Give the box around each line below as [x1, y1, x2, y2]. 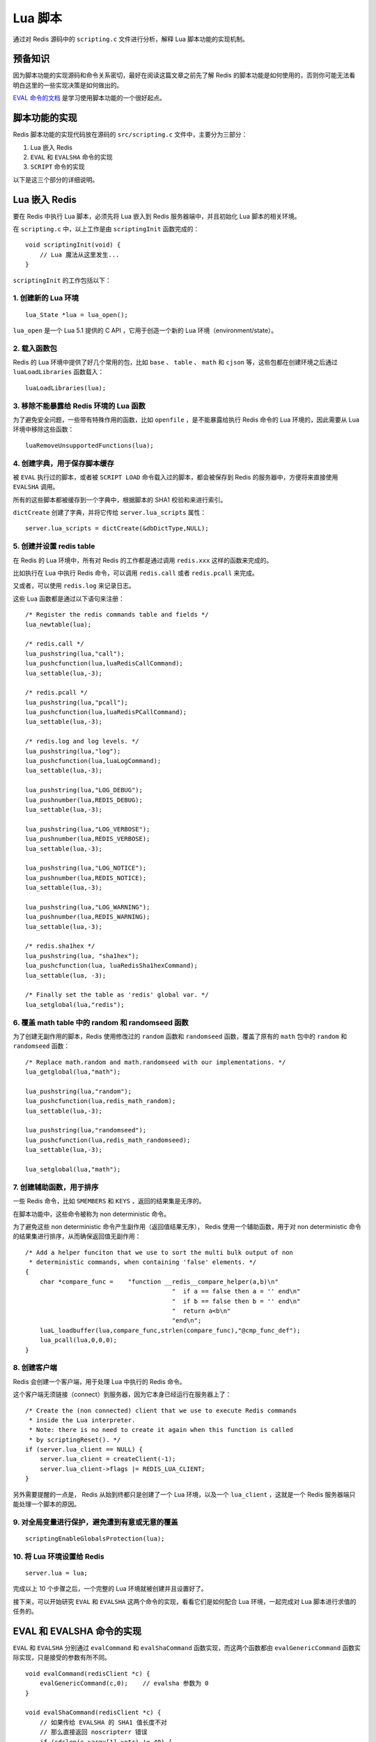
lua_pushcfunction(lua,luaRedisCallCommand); [25, 659, 184, 668]
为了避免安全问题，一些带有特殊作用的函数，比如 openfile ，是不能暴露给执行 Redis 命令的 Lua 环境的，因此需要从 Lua [13, 415, 360, 424]
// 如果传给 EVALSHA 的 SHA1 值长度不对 [39, 1718, 167, 1726]
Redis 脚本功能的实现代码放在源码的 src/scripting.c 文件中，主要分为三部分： [13, 130, 248, 139]
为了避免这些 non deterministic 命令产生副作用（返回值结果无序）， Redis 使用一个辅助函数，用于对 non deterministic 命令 [13, 1222, 361, 1231]
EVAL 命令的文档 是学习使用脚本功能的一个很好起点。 [13, 94, 166, 102]
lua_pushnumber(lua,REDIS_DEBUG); [25, 796, 143, 804]
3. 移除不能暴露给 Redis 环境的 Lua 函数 [13, 401, 146, 410]
